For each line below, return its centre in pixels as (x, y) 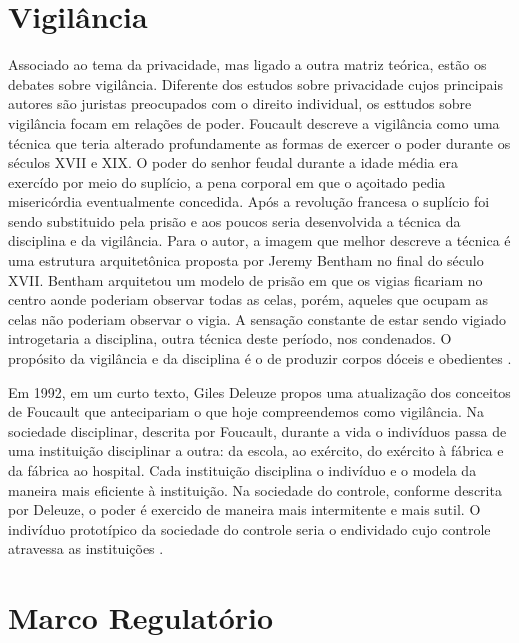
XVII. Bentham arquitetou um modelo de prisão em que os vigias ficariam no (245, 279)
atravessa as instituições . (86, 548)
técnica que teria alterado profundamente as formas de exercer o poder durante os (259, 142)
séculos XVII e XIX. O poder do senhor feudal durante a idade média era (233, 162)
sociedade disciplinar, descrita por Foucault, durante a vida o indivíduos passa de (257, 430)
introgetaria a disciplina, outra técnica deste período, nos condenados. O (230, 338)
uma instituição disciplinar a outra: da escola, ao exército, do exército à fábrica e (256, 450)
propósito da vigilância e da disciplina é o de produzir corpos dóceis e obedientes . (260, 358)
